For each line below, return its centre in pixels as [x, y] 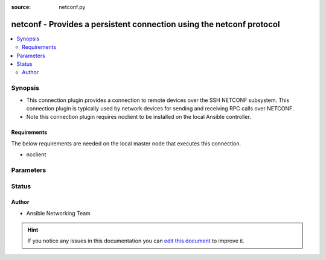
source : [21, 7]
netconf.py [72, 7]
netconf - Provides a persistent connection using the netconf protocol [145, 24]
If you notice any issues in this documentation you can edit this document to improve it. [136, 241]
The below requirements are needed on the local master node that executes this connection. [126, 143]
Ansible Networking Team [58, 213]
